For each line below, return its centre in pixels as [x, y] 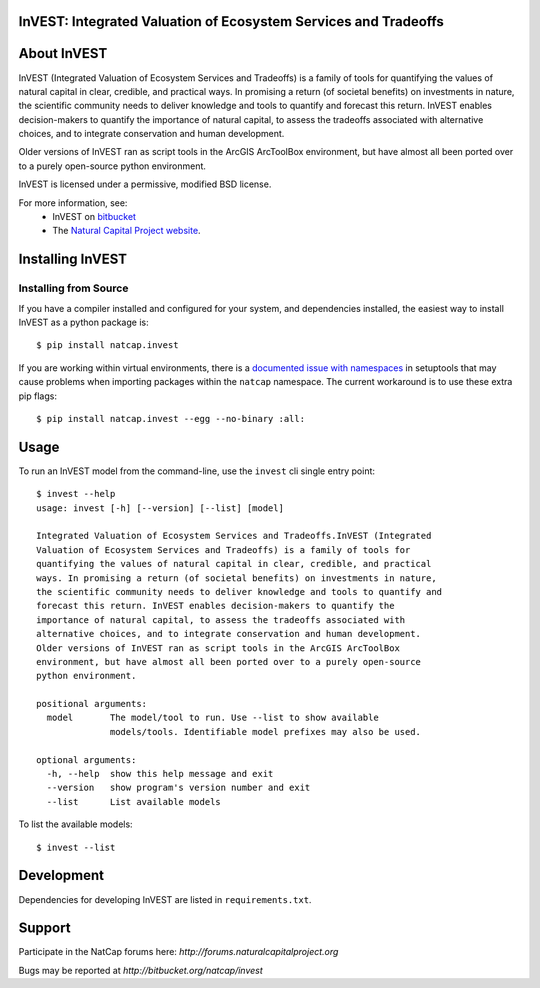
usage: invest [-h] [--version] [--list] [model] [160, 508]
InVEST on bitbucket [94, 217]
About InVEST [63, 53]
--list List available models [134, 801]
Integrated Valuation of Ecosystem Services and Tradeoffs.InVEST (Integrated [234, 536]
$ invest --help [76, 494]
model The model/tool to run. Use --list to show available [212, 718]
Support [44, 928]
